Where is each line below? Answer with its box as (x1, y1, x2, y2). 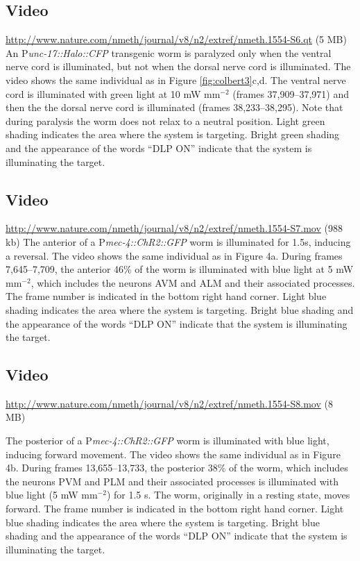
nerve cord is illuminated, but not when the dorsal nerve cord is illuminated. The (6, 59, 351, 74)
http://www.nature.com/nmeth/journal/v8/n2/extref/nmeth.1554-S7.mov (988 (6, 221, 343, 235)
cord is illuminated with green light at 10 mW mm (6, 86, 221, 101)
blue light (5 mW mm (6, 487, 98, 502)
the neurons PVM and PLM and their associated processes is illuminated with (6, 474, 338, 488)
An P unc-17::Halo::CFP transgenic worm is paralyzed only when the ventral (6, 45, 332, 60)
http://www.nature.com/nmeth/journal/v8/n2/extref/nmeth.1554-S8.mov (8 (6, 396, 333, 410)
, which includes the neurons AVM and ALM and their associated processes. (31, 275, 355, 290)
